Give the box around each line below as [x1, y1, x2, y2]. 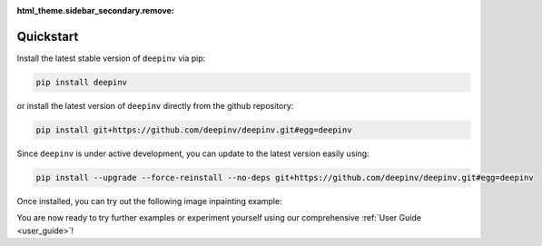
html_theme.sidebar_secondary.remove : [16, 5, 174, 15]
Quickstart [16, 28, 79, 44]
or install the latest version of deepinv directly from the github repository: [16, 100, 294, 111]
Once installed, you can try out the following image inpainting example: [16, 195, 282, 206]
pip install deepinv [35, 77, 127, 87]
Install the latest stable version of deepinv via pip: [16, 53, 206, 64]
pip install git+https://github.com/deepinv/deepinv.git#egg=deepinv [35, 124, 352, 135]
